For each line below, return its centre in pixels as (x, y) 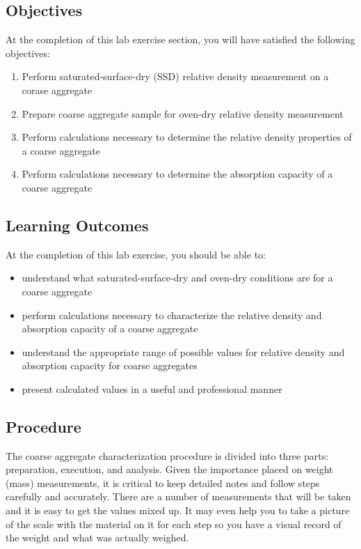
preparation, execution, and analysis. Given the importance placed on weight (169, 469)
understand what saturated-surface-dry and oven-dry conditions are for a (177, 278)
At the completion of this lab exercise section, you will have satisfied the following (180, 39)
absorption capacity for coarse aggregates (110, 365)
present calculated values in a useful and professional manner (152, 388)
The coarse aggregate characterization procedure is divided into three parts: (167, 455)
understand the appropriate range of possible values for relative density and (183, 351)
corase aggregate (57, 90)
